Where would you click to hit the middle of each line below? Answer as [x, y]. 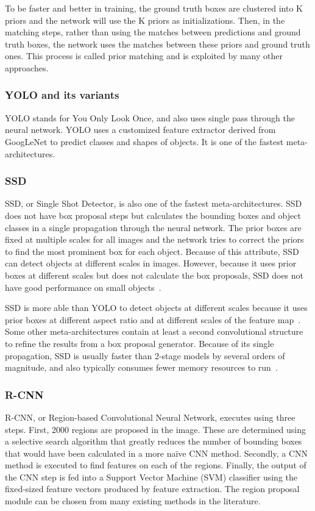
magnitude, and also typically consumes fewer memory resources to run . [141, 367]
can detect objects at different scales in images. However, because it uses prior [151, 263]
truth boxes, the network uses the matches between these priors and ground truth [157, 44]
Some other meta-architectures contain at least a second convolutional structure [154, 331]
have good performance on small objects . [83, 287]
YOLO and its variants [62, 95]
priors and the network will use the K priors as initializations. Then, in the [145, 20]
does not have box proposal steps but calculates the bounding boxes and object [153, 215]
